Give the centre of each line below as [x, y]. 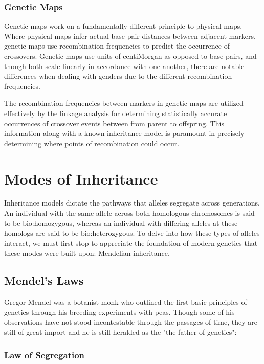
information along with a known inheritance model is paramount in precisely [124, 133]
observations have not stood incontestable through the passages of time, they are [131, 322]
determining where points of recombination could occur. [92, 143]
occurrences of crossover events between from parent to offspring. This [114, 123]
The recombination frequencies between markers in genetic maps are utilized [124, 103]
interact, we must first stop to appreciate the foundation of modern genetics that [131, 243]
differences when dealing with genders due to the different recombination [118, 76]
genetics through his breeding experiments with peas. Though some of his [119, 312]
